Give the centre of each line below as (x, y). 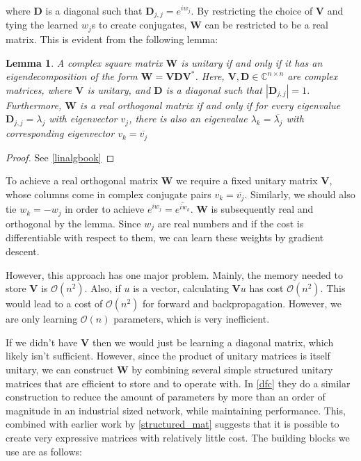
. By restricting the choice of (252, 10)
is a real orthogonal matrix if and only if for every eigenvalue (210, 105)
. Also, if (103, 288)
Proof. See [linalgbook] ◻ (60, 157)
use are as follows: (44, 451)
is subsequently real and (262, 209)
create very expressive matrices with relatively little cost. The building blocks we (178, 437)
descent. (23, 251)
